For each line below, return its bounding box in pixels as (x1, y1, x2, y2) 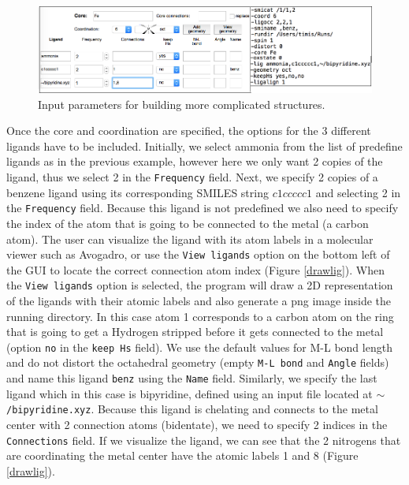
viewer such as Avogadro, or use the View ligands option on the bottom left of (6, 246, 390, 263)
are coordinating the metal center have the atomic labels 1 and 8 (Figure (6, 447, 359, 464)
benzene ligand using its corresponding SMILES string (6, 184, 269, 200)
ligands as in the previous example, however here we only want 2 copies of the (6, 153, 383, 170)
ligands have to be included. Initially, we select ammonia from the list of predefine (6, 137, 403, 154)
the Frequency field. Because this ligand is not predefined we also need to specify (6, 200, 399, 216)
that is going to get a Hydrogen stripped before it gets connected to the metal (6, 323, 384, 340)
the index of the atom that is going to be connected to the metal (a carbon (6, 215, 369, 231)
